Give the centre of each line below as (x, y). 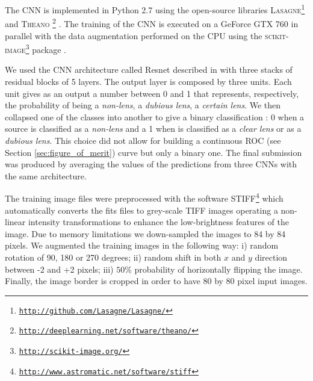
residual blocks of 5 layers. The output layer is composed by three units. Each (148, 81)
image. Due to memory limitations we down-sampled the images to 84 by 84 (145, 233)
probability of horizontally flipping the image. (218, 269)
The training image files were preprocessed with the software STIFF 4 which (144, 197)
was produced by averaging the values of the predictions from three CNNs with (151, 164)
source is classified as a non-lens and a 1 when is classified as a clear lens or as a (153, 129)
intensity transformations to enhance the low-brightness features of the (158, 222)
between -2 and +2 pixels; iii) (59, 269)
